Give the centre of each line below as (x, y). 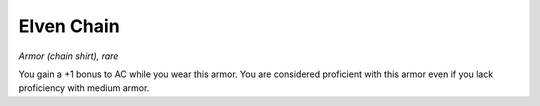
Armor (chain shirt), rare (68, 56)
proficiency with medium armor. (84, 88)
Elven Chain (69, 26)
